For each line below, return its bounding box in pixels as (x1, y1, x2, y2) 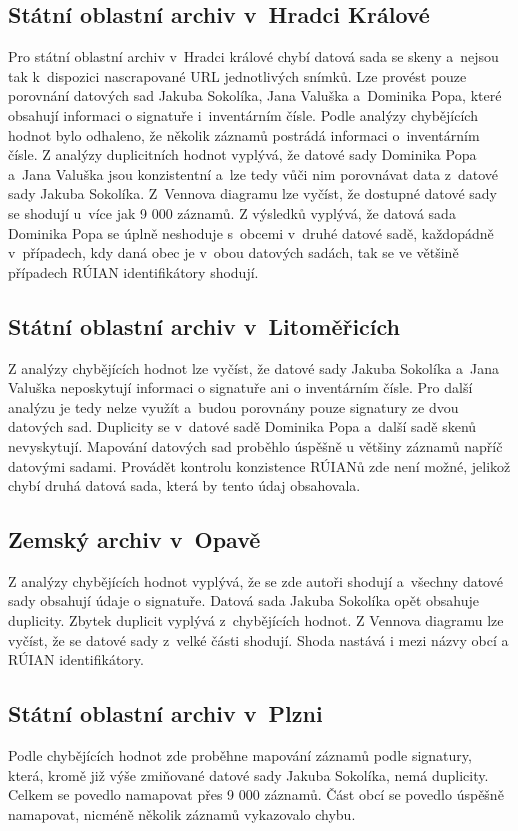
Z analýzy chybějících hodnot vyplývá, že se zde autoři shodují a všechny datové (8, 570, 503, 591)
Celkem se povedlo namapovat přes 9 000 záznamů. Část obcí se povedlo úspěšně (8, 784, 504, 805)
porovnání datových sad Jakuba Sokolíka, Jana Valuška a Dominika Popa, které (8, 85, 502, 106)
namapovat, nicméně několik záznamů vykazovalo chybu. (8, 803, 356, 824)
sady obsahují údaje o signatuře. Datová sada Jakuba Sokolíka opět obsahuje (8, 590, 480, 611)
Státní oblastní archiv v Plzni (8, 698, 323, 729)
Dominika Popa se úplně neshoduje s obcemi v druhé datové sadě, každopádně (8, 222, 494, 243)
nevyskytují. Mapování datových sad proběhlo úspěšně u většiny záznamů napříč (8, 435, 503, 456)
